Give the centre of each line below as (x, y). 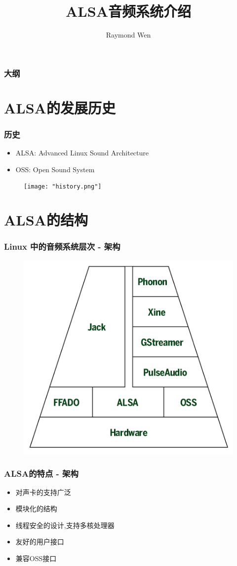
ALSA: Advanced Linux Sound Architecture (82, 153)
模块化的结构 (36, 509)
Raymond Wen (128, 35)
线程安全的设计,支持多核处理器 (65, 525)
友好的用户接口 (40, 542)
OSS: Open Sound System (55, 169)
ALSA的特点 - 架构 (41, 473)
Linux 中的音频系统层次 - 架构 (62, 246)
